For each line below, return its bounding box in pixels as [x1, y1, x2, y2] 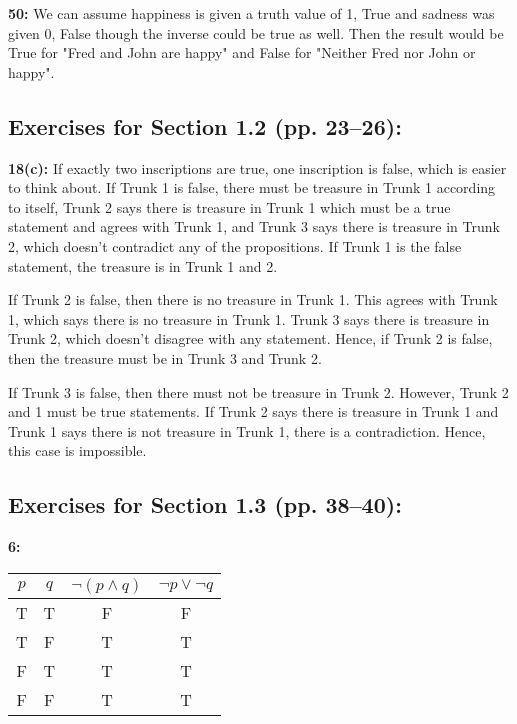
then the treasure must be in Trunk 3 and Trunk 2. [8, 347, 322, 368]
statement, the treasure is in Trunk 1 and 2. [8, 255, 278, 276]
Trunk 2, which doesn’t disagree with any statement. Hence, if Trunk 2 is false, [8, 328, 493, 349]
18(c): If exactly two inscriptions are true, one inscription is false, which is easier [8, 157, 507, 178]
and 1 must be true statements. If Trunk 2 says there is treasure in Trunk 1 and [8, 401, 499, 422]
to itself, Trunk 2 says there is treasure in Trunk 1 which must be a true [8, 196, 451, 217]
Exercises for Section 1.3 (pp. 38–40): [8, 489, 402, 520]
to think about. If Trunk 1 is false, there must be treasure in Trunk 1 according [8, 177, 496, 198]
